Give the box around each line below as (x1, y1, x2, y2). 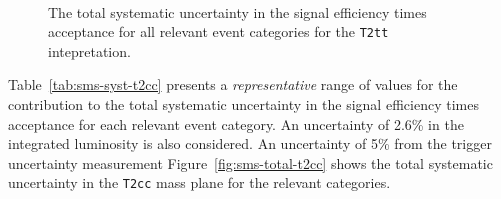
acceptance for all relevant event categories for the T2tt (48, 21, 389, 42)
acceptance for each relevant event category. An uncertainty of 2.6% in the (8, 113, 464, 134)
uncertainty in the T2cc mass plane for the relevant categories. (8, 172, 391, 193)
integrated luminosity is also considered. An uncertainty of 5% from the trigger (8, 133, 492, 154)
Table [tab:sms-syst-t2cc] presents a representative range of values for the (8, 74, 458, 95)
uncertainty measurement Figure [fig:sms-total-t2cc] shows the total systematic (8, 152, 493, 173)
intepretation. (48, 40, 131, 61)
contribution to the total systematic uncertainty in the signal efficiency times (8, 94, 479, 115)
